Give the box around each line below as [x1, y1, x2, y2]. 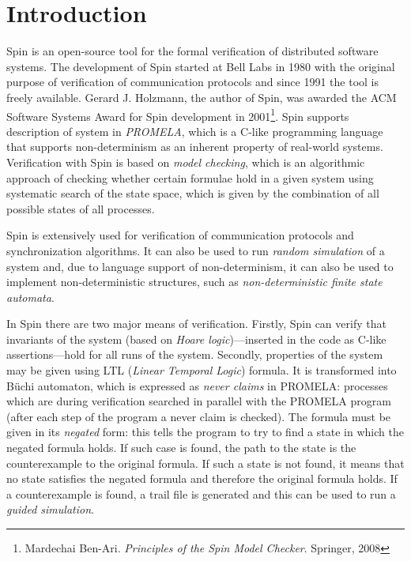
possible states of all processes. [6, 200, 155, 216]
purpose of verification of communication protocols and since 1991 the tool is [6, 73, 379, 90]
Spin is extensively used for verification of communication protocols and [6, 227, 354, 243]
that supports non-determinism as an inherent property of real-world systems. [6, 138, 383, 155]
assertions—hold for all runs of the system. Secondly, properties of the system [6, 346, 383, 363]
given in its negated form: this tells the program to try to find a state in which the [6, 424, 404, 440]
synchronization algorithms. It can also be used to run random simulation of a [6, 242, 385, 258]
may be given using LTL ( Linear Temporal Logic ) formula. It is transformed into [6, 362, 397, 378]
